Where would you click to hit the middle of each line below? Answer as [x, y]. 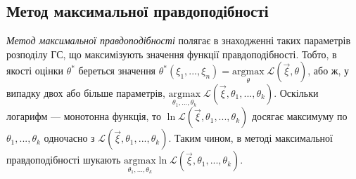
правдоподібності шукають [64, 160]
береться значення [117, 71]
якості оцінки [35, 71]
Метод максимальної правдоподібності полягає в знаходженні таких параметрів [179, 40]
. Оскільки [296, 92]
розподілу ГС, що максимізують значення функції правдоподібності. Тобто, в [172, 54]
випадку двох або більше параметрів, [86, 92]
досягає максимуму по [299, 116]
